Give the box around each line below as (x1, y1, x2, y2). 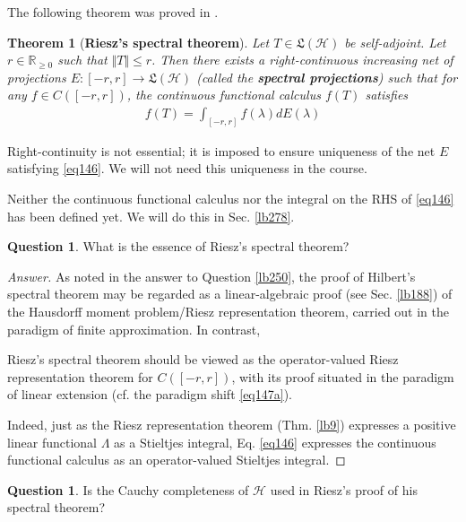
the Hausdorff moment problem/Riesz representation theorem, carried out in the (7, 302, 450, 321)
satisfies (365, 85, 409, 104)
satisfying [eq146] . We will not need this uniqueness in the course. (7, 159, 367, 178)
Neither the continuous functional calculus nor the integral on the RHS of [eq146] (7, 189, 454, 208)
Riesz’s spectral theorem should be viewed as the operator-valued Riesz (7, 350, 399, 369)
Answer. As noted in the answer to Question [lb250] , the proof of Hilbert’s (7, 266, 416, 285)
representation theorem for (7, 367, 153, 386)
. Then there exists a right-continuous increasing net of (151, 50, 453, 69)
